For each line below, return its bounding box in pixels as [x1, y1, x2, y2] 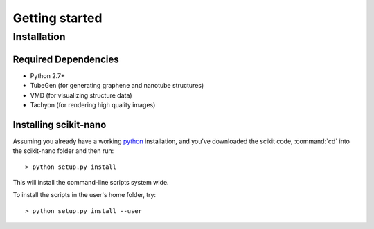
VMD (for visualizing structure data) [30, 91, 132, 100]
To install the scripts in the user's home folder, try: [12, 191, 156, 199]
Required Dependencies [12, 53, 119, 65]
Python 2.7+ [30, 71, 66, 80]
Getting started [12, 10, 103, 26]
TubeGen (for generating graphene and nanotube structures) [30, 82, 204, 90]
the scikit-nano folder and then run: [12, 147, 114, 155]
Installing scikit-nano [12, 118, 107, 131]
